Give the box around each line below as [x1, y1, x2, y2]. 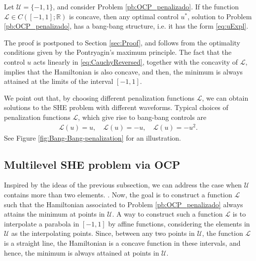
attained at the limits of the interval [4, 76, 113, 86]
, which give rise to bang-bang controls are [78, 112, 207, 122]
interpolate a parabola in [4, 218, 79, 228]
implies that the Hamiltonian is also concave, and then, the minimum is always [4, 66, 243, 76]
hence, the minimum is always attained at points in [4, 247, 159, 258]
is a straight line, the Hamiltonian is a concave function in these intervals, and [4, 238, 241, 248]
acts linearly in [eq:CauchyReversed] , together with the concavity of [33, 56, 238, 67]
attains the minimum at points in [4, 209, 105, 219]
